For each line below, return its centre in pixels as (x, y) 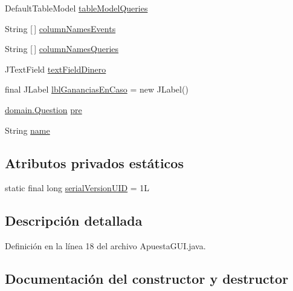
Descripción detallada (74, 221)
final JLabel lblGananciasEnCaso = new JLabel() (97, 89)
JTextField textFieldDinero (56, 69)
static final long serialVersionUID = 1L (77, 188)
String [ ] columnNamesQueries (62, 49)
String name (27, 130)
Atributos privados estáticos (94, 162)
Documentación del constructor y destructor (147, 279)
